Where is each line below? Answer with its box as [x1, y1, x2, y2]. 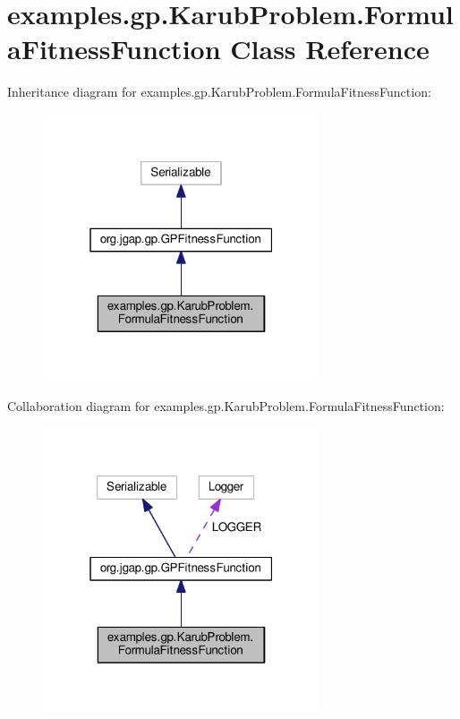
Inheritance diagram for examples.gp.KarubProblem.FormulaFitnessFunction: [7, 82, 431, 101]
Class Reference [230, 30, 430, 67]
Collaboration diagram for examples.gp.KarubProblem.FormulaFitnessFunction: [7, 396, 445, 415]
